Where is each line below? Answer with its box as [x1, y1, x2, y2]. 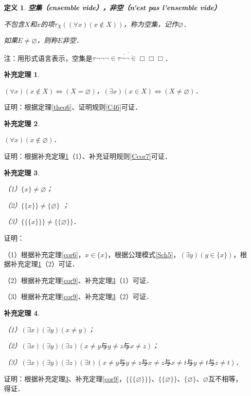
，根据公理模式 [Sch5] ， [108, 249, 180, 259]
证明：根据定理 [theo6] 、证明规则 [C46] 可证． [4, 102, 142, 112]
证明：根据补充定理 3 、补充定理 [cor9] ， [4, 374, 126, 384]
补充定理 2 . [4, 118, 40, 128]
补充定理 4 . [4, 307, 40, 318]
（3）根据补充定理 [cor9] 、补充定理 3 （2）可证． [4, 291, 153, 302]
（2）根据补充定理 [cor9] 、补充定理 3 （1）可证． [4, 275, 153, 285]
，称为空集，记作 [124, 19, 179, 29]
